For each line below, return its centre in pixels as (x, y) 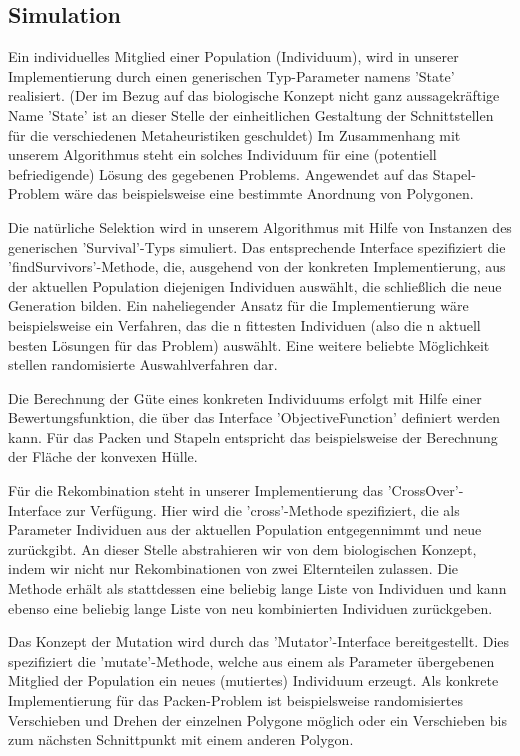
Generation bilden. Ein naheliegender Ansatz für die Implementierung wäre (238, 305)
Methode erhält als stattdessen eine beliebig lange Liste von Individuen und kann (257, 588)
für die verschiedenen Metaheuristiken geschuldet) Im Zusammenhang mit (234, 134)
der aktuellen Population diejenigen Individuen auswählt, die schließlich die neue (255, 285)
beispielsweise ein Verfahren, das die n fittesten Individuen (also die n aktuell (244, 324)
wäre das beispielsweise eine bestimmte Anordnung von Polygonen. (269, 193)
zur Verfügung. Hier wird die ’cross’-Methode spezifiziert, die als (262, 509)
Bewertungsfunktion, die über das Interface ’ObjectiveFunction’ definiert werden (254, 417)
